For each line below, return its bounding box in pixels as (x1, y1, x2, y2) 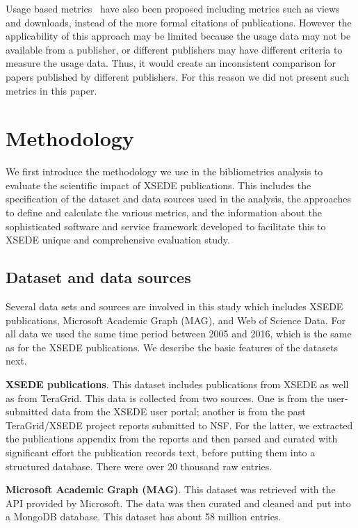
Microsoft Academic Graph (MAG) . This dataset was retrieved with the (6, 482, 336, 497)
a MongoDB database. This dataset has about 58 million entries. (6, 509, 282, 524)
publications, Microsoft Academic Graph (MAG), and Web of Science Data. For (6, 312, 345, 327)
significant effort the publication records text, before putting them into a (6, 445, 316, 459)
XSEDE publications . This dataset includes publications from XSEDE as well (6, 377, 349, 392)
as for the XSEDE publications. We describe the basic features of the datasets (6, 339, 339, 354)
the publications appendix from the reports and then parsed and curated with (6, 431, 338, 446)
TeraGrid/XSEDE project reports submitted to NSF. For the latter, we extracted (6, 417, 353, 432)
